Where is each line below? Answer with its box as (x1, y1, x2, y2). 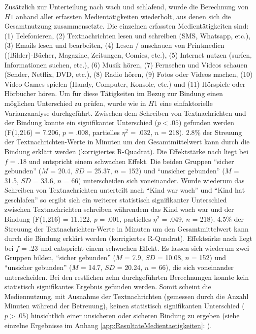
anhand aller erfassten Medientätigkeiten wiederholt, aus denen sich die (16, 11, 231, 21)
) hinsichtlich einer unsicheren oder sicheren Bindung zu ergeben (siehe (26, 310, 240, 320)
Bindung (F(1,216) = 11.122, (4, 214, 92, 224)
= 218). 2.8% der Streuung (161, 127, 242, 137)
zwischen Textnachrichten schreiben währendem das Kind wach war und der (4, 204, 234, 214)
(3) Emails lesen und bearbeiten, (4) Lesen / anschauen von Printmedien (4, 40, 224, 50)
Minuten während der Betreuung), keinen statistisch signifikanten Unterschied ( (4, 301, 245, 311)
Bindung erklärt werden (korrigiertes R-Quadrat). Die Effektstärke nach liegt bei (4, 146, 249, 156)
